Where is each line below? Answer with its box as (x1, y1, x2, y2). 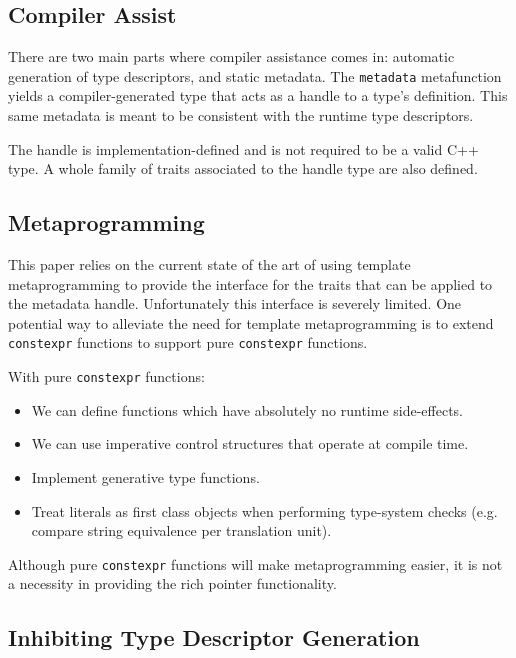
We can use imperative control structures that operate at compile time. (31, 433, 469, 454)
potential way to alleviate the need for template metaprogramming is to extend (8, 312, 494, 333)
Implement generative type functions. (31, 466, 260, 487)
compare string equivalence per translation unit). (31, 520, 332, 541)
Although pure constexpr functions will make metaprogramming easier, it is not (8, 553, 503, 574)
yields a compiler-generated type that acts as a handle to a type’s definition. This (8, 85, 508, 106)
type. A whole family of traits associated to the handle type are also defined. (8, 158, 478, 179)
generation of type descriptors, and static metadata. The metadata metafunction (8, 65, 502, 86)
